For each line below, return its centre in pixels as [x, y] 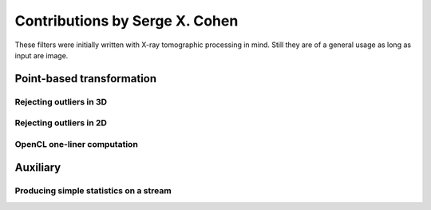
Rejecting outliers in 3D [61, 101]
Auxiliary [38, 168]
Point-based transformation [86, 79]
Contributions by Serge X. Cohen [127, 21]
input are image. [42, 55]
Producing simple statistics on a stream [93, 191]
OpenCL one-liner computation [77, 144]
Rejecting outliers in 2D [61, 123]
